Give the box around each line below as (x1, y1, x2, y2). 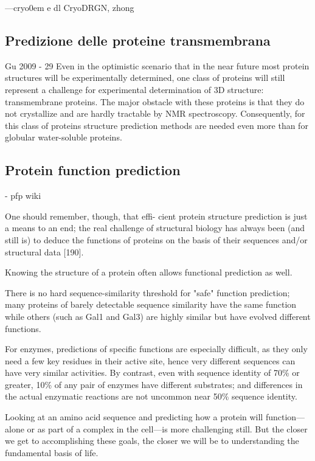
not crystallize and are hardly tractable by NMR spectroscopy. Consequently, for (5, 107, 305, 120)
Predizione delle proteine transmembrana (5, 30, 271, 49)
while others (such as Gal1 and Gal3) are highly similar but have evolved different (5, 310, 311, 322)
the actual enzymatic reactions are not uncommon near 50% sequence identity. (5, 390, 297, 403)
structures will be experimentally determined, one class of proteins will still (5, 71, 285, 84)
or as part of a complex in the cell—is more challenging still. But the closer (27, 422, 308, 435)
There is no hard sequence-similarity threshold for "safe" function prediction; (5, 286, 290, 299)
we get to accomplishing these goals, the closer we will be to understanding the (5, 434, 299, 447)
